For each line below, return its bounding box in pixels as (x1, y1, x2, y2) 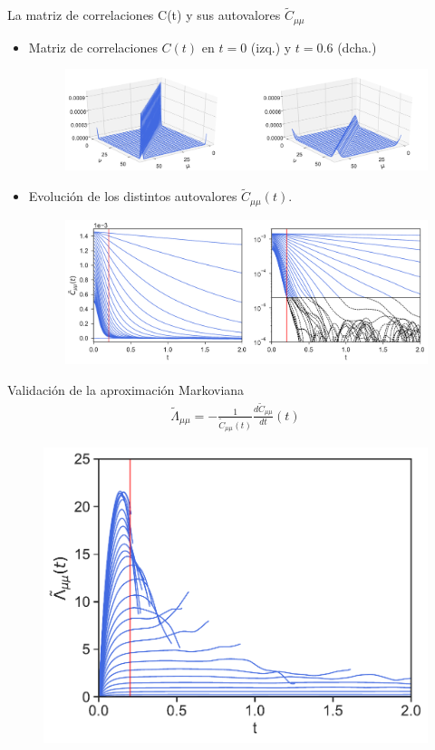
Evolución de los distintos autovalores (28, 187, 237, 206)
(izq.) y (250, 37, 292, 56)
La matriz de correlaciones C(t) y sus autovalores (7, 5, 281, 24)
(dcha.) (337, 37, 377, 56)
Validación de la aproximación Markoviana (7, 380, 245, 399)
